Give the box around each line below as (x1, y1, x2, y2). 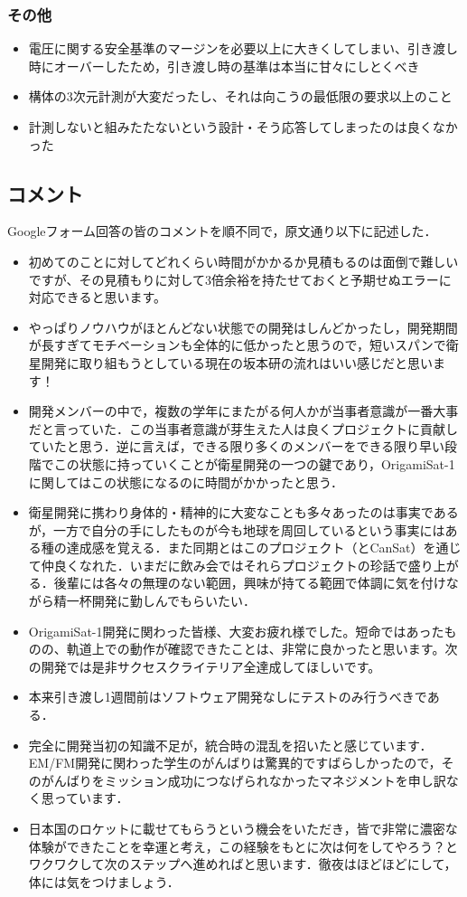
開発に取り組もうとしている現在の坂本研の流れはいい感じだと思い (41, 353, 433, 372)
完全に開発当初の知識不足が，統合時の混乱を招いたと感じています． (28, 735, 433, 754)
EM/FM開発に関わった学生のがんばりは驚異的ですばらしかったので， (28, 753, 442, 772)
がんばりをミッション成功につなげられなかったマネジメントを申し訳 (41, 770, 446, 789)
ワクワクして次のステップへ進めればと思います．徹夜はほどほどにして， (28, 855, 457, 873)
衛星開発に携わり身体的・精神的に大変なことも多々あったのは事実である (28, 503, 459, 522)
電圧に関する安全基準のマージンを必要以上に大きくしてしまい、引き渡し (28, 39, 459, 58)
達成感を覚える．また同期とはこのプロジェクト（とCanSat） (66, 538, 424, 557)
